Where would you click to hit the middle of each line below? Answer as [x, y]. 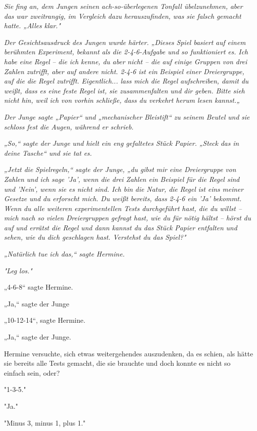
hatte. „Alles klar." [32, 25]
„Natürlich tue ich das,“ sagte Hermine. [64, 254]
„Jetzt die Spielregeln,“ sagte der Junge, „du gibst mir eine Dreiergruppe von [120, 169]
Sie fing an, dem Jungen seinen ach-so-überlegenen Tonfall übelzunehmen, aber [123, 6]
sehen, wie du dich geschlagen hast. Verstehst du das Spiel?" [95, 237]
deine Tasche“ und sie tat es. [48, 152]
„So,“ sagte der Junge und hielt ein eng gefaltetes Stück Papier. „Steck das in [122, 143]
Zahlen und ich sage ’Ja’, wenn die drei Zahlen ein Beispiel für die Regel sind [122, 179]
